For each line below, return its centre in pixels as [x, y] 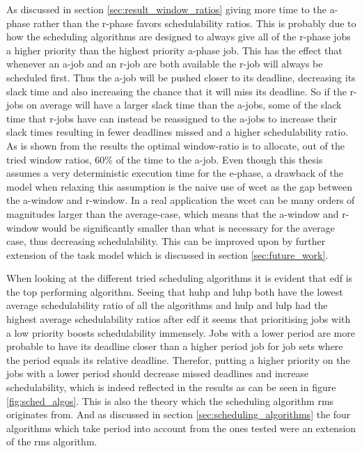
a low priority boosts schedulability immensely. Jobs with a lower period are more [181, 332]
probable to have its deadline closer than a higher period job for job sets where [175, 346]
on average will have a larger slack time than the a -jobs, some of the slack [184, 105]
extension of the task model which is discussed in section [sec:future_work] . [167, 254]
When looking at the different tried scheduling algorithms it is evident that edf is [180, 278]
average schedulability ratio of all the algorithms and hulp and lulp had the [167, 305]
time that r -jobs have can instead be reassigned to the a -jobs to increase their [172, 118]
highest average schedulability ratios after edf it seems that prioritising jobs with [179, 319]
